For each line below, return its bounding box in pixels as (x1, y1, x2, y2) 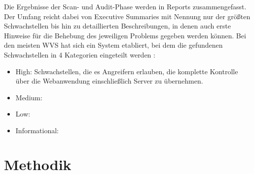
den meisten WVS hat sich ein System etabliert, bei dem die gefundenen (4, 40, 223, 50)
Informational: (15, 125, 59, 135)
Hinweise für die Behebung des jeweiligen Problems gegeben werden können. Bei (4, 30, 246, 40)
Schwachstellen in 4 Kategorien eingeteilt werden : (4, 49, 155, 59)
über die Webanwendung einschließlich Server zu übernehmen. (15, 76, 203, 86)
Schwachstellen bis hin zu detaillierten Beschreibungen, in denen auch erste (4, 21, 231, 31)
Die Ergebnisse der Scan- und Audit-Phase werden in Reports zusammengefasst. (4, 1, 247, 11)
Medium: (15, 92, 42, 102)
